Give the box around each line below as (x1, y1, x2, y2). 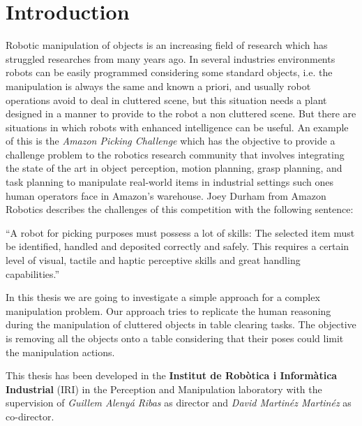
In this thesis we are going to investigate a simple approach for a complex (6, 290, 320, 304)
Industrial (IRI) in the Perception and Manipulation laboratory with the (6, 381, 322, 396)
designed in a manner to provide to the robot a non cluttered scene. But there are (6, 106, 356, 121)
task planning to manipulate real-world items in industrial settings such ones (6, 175, 334, 189)
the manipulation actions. (6, 344, 115, 359)
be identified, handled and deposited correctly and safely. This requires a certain (6, 239, 349, 254)
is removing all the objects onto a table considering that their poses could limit (6, 331, 344, 345)
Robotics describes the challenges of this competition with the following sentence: (6, 202, 354, 216)
